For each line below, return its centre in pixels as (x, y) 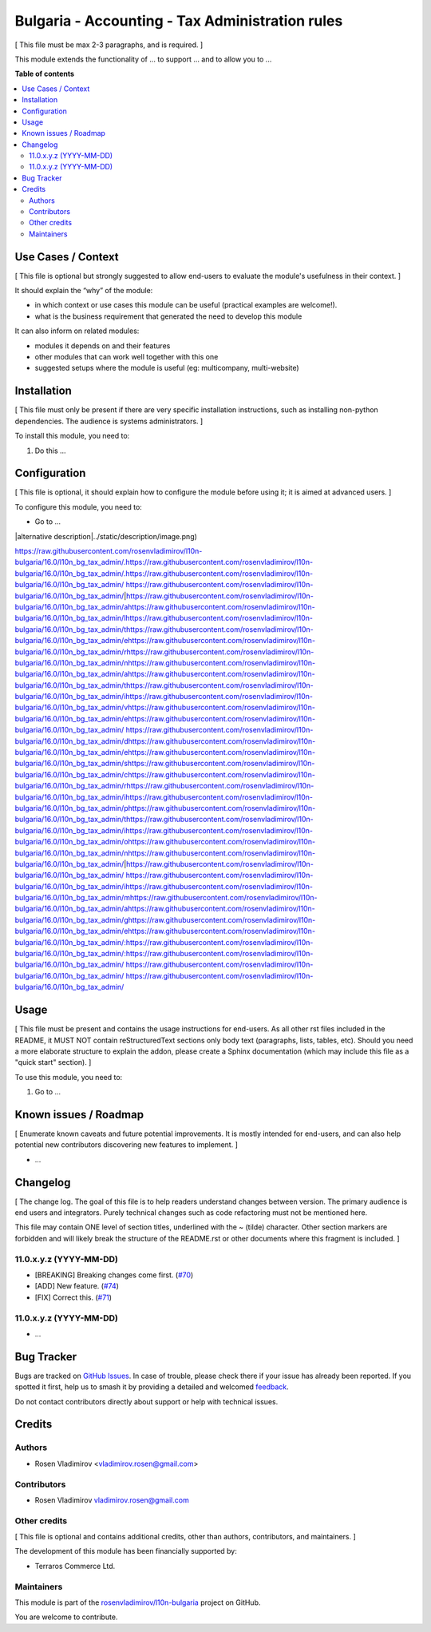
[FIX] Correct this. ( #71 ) (73, 1297)
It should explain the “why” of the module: (84, 291)
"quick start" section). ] (53, 1062)
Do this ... (51, 451)
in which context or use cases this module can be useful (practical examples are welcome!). (186, 305)
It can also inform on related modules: (77, 331)
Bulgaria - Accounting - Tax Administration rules (179, 21)
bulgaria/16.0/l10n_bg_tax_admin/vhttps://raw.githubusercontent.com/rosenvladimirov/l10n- (165, 708)
